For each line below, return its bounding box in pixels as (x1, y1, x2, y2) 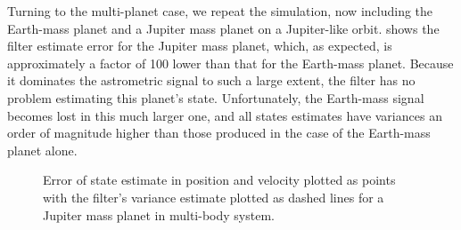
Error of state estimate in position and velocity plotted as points (43, 171, 396, 189)
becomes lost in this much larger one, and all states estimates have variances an (7, 106, 442, 124)
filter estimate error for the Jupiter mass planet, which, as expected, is (7, 36, 392, 55)
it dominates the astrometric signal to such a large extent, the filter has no (7, 71, 416, 90)
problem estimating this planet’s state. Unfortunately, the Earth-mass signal (7, 88, 424, 107)
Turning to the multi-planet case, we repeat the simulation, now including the (7, 2, 433, 20)
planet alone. (7, 140, 78, 159)
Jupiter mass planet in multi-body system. (43, 205, 275, 224)
